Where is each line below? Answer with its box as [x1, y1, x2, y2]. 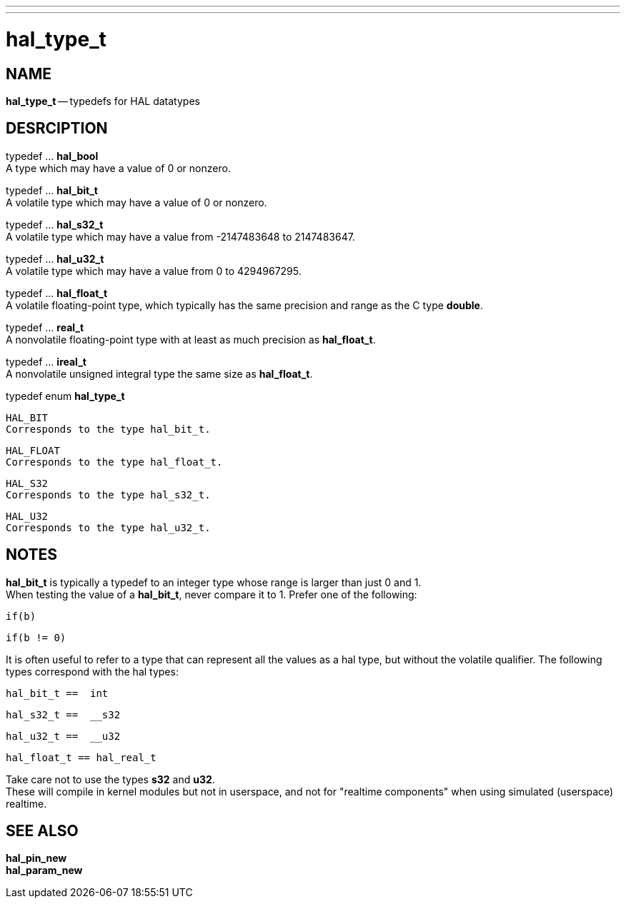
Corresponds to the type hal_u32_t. [6, 521, 211, 533]
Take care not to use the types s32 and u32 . [6, 773, 215, 785]
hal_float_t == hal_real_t [6, 751, 156, 763]
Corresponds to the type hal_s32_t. [6, 488, 211, 501]
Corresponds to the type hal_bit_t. [6, 423, 211, 435]
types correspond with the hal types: [6, 665, 179, 678]
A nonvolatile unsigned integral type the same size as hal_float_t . [6, 367, 313, 380]
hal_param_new [6, 864, 83, 877]
